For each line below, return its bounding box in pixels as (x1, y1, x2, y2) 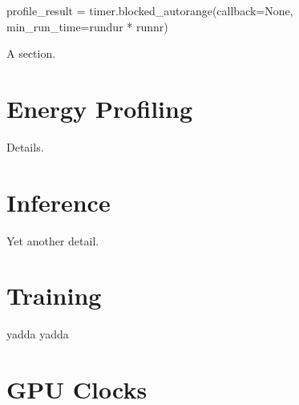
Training (6, 279, 102, 312)
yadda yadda (6, 326, 69, 342)
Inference (6, 185, 111, 218)
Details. (6, 138, 44, 155)
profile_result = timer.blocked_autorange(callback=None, (6, 2, 293, 18)
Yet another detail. (6, 232, 99, 249)
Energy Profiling (6, 91, 193, 124)
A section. (6, 45, 56, 62)
